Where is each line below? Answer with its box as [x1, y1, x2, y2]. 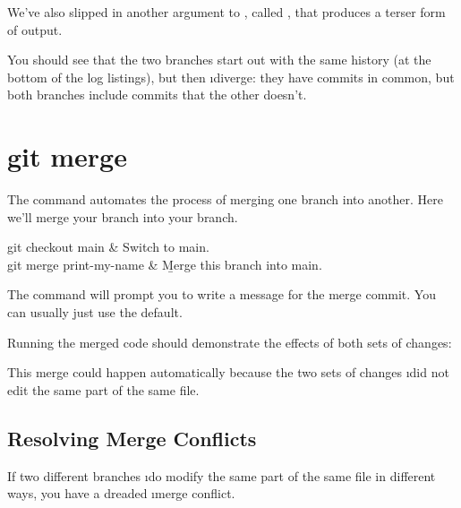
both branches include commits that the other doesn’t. [7, 85, 307, 104]
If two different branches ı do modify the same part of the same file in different [7, 466, 436, 485]
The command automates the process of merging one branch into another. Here [7, 190, 443, 209]
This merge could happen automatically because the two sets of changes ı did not [7, 363, 449, 382]
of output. [7, 20, 63, 39]
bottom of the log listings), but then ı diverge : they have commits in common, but [7, 67, 455, 86]
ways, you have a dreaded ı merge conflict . [7, 484, 235, 503]
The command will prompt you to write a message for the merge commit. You [7, 285, 436, 304]
